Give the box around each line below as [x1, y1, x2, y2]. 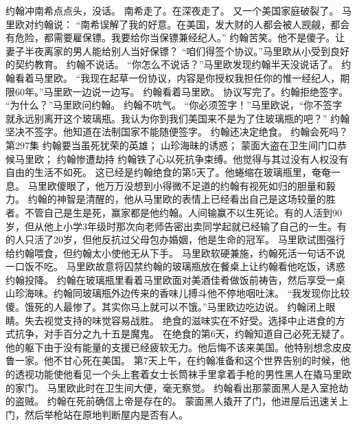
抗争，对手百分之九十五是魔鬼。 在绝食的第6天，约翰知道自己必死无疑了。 [14, 326, 350, 341]
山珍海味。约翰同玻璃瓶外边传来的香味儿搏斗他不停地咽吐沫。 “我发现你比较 [5, 286, 350, 300]
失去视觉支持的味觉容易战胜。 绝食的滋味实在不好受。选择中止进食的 [24, 313, 336, 327]
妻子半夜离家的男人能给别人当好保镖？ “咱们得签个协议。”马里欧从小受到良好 [5, 43, 349, 58]
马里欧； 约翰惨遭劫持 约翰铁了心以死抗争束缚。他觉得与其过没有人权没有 [14, 151, 349, 166]
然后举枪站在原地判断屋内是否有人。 [24, 407, 188, 421]
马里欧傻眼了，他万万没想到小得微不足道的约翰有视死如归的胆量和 [27, 178, 326, 192]
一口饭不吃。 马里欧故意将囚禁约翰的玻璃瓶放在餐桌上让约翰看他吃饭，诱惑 [5, 259, 345, 273]
